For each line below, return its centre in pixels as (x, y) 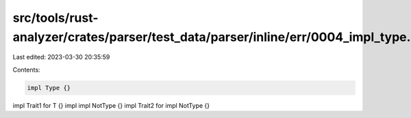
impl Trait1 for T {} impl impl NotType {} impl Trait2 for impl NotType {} (111, 105)
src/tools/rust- (55, 18)
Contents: (26, 70)
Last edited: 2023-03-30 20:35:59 (61, 57)
